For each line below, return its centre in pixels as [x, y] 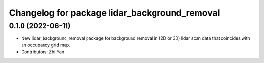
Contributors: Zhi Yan [43, 52]
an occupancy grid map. [46, 45]
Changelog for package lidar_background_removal [114, 13]
